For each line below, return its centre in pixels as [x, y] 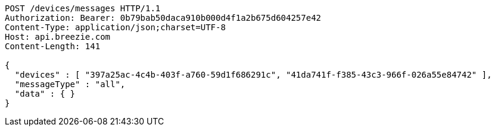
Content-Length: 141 [53, 46]
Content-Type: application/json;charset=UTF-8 [115, 27]
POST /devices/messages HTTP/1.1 [83, 8]
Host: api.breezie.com [58, 37]
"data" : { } [45, 94]
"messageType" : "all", [70, 84]
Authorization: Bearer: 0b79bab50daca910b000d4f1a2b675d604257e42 [163, 18]
